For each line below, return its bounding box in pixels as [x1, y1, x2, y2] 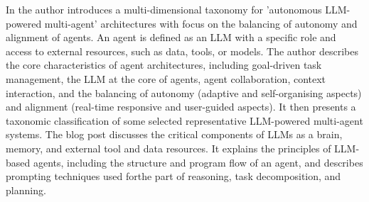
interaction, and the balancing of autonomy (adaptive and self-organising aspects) [6, 85, 362, 100]
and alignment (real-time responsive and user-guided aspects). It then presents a [6, 99, 356, 114]
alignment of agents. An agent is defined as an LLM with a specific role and [6, 30, 336, 45]
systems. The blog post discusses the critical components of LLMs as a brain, [6, 127, 343, 142]
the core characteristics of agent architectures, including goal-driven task [6, 57, 322, 72]
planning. [6, 182, 46, 197]
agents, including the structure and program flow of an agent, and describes [33, 155, 363, 169]
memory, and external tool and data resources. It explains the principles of [6, 140, 331, 155]
